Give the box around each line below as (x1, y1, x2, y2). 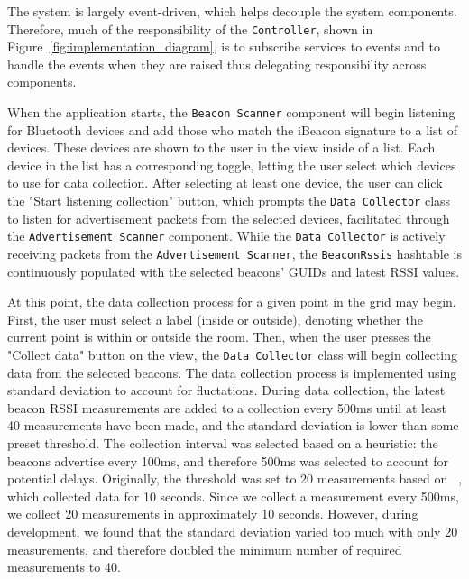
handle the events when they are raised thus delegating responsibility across (7, 54, 427, 73)
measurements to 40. (7, 557, 121, 576)
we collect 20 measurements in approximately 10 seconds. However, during (7, 504, 418, 523)
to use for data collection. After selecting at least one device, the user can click (7, 173, 443, 192)
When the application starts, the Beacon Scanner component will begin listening (7, 103, 455, 122)
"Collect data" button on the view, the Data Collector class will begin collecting (7, 345, 457, 363)
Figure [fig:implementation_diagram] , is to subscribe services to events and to (7, 37, 440, 56)
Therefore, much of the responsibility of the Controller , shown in (7, 19, 373, 38)
